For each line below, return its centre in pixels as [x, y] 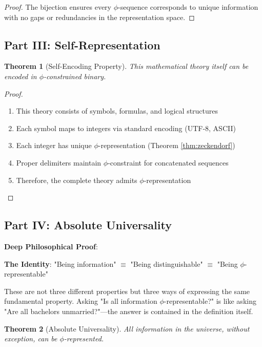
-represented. [84, 339]
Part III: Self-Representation [82, 44]
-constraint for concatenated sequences [168, 162]
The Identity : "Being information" [60, 263]
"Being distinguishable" [167, 263]
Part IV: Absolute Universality [88, 225]
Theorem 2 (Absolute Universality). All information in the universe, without [127, 328]
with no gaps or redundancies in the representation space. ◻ [99, 17]
